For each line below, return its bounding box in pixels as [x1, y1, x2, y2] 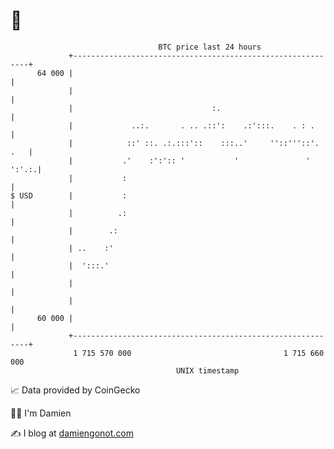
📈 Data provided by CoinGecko [10, 384, 141, 396]
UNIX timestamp [175, 365, 240, 376]
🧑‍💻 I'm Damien [10, 407, 72, 419]
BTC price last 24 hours [158, 42, 262, 52]
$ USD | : [10, 190, 128, 201]
